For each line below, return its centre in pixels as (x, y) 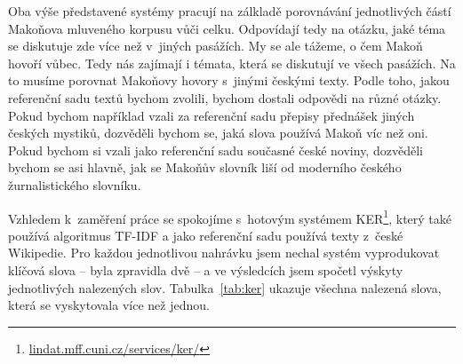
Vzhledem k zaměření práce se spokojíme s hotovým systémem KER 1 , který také (230, 217)
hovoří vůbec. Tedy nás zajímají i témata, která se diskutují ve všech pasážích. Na (232, 63)
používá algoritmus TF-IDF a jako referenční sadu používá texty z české (206, 235)
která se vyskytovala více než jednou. (109, 305)
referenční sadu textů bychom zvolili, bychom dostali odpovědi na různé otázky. (225, 97)
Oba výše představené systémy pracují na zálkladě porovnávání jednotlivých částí (230, 11)
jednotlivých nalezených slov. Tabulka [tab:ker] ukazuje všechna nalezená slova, (225, 287)
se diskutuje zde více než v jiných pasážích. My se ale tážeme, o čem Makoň (216, 46)
